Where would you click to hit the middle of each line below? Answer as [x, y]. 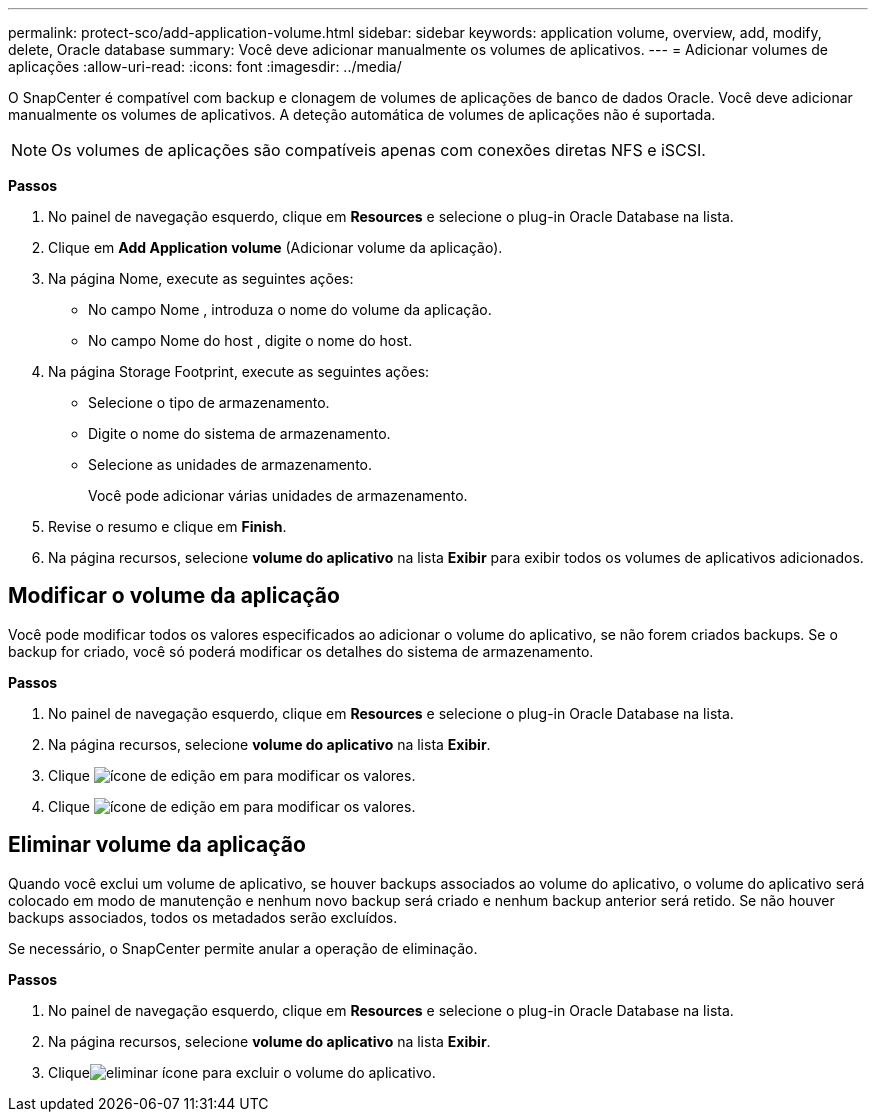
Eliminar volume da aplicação [157, 845]
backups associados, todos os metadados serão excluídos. [203, 917]
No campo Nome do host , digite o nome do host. [250, 340]
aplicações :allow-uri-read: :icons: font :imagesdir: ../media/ [205, 66]
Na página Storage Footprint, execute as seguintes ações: [239, 371]
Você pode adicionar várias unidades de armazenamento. [278, 495]
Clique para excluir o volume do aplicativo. [242, 1072]
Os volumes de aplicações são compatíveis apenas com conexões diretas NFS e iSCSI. [378, 150]
